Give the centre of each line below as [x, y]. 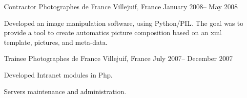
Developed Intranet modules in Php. [58, 74]
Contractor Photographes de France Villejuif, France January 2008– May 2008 [121, 6]
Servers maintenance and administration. [65, 91]
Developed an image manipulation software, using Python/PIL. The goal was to [124, 23]
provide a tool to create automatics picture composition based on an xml [113, 32]
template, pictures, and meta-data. [56, 42]
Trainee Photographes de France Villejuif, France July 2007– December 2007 [118, 58]
